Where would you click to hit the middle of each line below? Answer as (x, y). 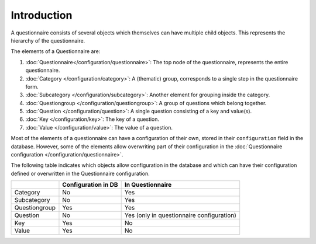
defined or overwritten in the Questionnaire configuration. (80, 173)
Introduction (42, 15)
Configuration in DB (90, 185)
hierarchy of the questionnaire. (48, 40)
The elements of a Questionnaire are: (56, 51)
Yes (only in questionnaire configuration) (181, 215)
